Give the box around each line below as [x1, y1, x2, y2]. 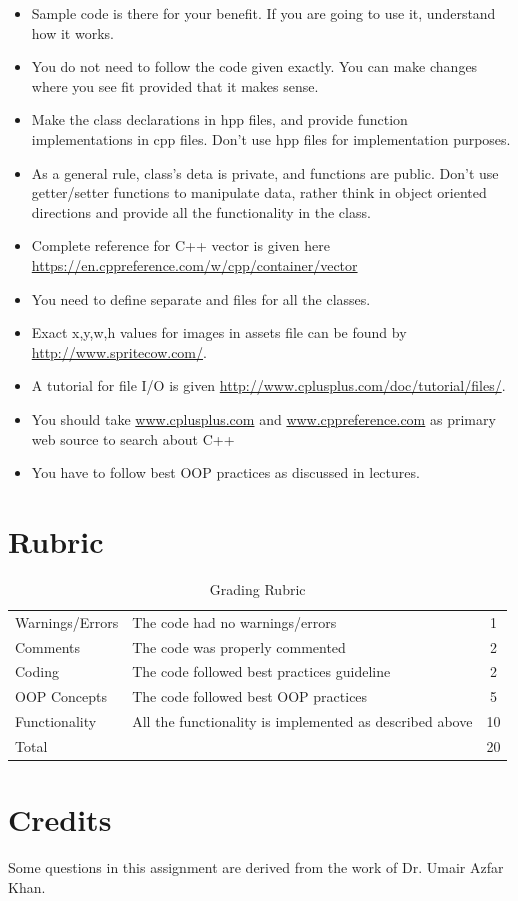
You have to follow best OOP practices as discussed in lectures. [31, 462, 420, 483]
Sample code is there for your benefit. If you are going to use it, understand [31, 3, 496, 23]
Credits [8, 799, 112, 840]
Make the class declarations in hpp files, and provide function [31, 109, 408, 130]
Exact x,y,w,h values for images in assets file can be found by [31, 322, 407, 343]
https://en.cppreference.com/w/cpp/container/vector [31, 254, 358, 275]
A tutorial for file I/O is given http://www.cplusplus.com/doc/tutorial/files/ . [31, 375, 506, 396]
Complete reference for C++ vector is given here [31, 235, 330, 256]
